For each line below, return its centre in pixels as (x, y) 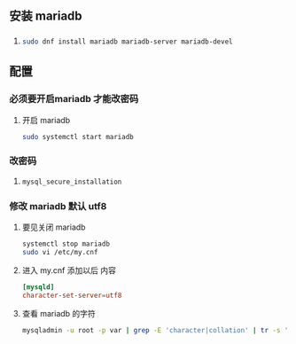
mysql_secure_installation (72, 182)
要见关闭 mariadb (54, 227)
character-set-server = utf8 (72, 295)
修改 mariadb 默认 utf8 (58, 206)
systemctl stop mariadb (66, 244)
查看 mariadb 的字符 (58, 313)
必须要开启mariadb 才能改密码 (74, 99)
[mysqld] (38, 287)
